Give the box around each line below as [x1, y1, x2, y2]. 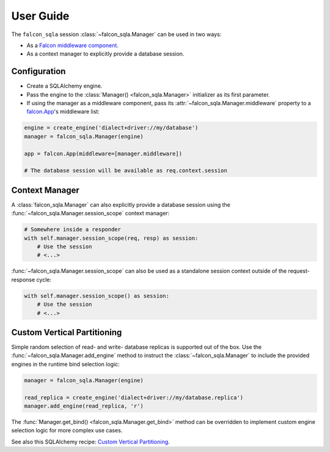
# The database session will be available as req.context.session [24, 167, 227, 174]
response [11, 276, 35, 283]
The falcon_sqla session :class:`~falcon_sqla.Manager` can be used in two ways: [11, 31, 222, 38]
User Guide [11, 9, 70, 23]
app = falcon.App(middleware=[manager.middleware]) [24, 150, 183, 157]
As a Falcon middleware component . [26, 42, 119, 49]
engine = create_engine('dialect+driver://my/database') [24, 124, 199, 132]
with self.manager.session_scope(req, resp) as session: [24, 234, 199, 242]
